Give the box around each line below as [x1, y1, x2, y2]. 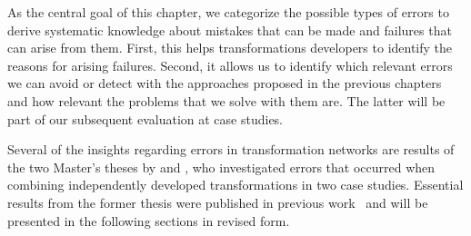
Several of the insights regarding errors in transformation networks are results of [7, 140, 455, 159]
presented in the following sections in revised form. [7, 211, 290, 230]
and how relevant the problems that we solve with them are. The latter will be [7, 91, 446, 110]
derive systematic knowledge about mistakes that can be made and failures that [7, 20, 452, 39]
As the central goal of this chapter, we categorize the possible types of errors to [7, 3, 449, 21]
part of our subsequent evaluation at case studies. [7, 109, 284, 128]
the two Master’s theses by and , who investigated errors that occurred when [7, 157, 436, 176]
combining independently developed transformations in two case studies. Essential [7, 175, 464, 194]
